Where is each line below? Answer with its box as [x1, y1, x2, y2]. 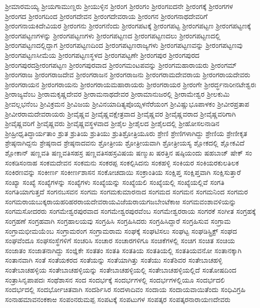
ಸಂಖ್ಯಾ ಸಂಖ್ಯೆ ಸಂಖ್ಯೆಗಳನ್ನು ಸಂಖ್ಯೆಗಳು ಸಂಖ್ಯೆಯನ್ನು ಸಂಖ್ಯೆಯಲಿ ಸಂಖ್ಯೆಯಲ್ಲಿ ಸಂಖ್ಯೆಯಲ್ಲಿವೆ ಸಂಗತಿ [5, 176, 225, 187]
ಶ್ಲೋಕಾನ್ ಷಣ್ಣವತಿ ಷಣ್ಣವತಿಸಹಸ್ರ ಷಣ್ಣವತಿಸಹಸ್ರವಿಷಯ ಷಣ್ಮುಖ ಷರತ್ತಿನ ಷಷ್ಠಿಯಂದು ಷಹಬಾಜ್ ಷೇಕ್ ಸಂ [5, 147, 253, 157]
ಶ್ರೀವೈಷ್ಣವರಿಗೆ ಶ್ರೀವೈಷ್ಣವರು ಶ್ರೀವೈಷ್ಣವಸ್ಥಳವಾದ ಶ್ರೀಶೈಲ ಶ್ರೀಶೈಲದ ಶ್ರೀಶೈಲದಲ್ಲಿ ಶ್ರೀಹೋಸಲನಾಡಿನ [5, 118, 220, 129]
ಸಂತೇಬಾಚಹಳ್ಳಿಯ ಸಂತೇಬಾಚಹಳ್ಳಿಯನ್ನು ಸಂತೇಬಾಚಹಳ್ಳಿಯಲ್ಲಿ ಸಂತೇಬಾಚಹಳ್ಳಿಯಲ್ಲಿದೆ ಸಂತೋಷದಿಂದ [5, 265, 237, 275]
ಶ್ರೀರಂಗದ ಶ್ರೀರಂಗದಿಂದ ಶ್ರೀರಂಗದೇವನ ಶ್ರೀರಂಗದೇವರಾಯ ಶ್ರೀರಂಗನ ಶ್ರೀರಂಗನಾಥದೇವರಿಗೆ [5, 10, 208, 21]
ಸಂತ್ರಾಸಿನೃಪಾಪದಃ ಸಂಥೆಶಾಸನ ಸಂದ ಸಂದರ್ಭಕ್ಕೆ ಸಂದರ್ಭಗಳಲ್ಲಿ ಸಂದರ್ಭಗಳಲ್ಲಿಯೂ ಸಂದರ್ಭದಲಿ [5, 274, 225, 285]
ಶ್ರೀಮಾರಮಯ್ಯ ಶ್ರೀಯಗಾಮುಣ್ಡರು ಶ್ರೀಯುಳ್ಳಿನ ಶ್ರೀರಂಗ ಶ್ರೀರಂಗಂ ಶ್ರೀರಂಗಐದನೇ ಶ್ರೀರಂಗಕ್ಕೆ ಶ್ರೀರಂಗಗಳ [5, 1, 233, 11]
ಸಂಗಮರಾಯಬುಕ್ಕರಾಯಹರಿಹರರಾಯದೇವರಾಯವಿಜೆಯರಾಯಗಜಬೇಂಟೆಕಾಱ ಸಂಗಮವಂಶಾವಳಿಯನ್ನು [5, 196, 237, 206]
